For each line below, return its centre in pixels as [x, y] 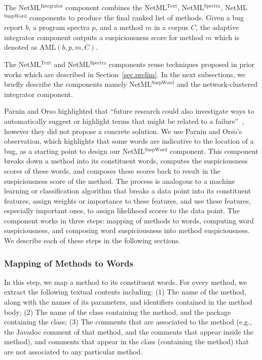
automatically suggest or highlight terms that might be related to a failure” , [124, 121]
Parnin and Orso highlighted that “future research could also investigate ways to [129, 111]
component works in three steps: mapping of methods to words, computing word [129, 220]
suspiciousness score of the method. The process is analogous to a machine [120, 181]
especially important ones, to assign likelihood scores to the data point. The [122, 210]
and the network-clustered [217, 84]
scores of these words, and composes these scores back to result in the [112, 170]
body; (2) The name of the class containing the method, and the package [118, 312]
